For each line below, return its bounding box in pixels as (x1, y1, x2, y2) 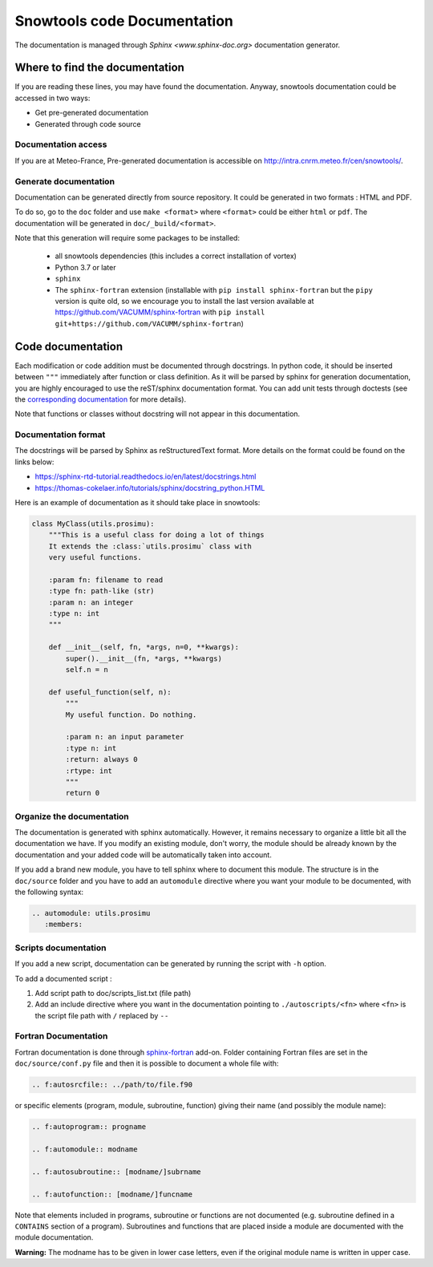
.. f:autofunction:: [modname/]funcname (31, 1189, 192, 1199)
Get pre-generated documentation (34, 108, 148, 118)
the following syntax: (14, 887, 84, 897)
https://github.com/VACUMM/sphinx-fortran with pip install (55, 307, 265, 317)
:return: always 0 (65, 755, 138, 764)
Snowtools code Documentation (14, 12, 234, 30)
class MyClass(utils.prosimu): (31, 519, 156, 528)
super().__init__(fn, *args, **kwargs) (65, 654, 222, 663)
